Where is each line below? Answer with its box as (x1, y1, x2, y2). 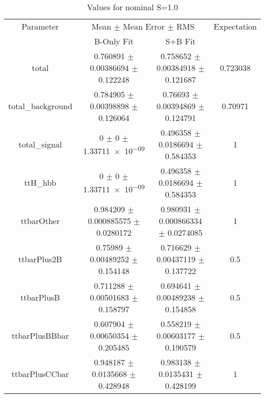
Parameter (21, 20, 59, 32)
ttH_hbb (24, 177, 57, 188)
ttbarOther (20, 215, 60, 227)
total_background (8, 100, 72, 112)
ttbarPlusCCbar (11, 368, 69, 380)
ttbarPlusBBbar (11, 330, 69, 341)
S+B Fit (165, 35, 196, 47)
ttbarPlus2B (18, 253, 62, 265)
